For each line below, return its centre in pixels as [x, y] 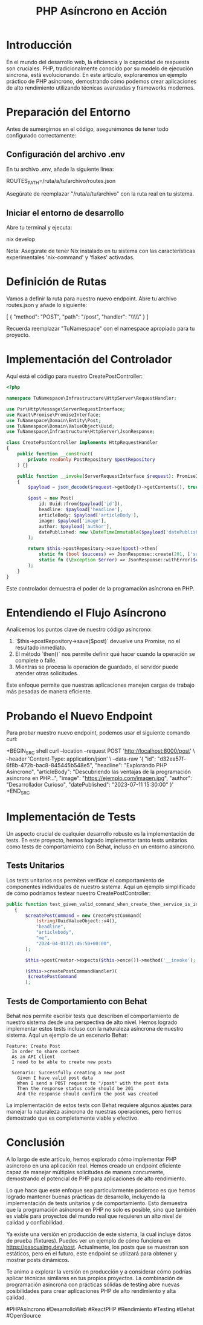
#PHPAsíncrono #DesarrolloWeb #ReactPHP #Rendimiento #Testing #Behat [100, 1309]
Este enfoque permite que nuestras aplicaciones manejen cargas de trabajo [101, 685]
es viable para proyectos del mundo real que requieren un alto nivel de [94, 1216]
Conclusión [36, 1142]
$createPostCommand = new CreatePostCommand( [83, 916]
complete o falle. [36, 661]
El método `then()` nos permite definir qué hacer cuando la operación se [105, 654]
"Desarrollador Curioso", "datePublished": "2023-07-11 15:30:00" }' [90, 785]
